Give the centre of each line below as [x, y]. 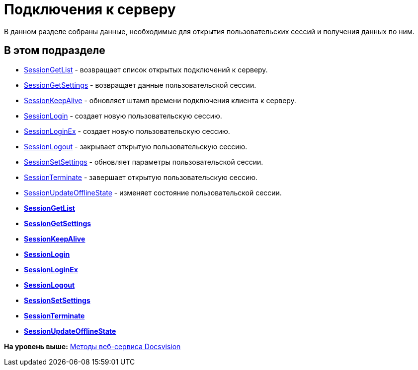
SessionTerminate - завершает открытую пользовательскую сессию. [141, 177]
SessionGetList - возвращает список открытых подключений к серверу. [146, 69]
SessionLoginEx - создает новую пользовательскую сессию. [127, 131]
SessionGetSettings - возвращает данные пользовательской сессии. [140, 85]
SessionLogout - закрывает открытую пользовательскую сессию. [136, 146]
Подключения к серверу [90, 9]
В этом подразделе [55, 51]
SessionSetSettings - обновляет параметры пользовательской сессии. [144, 162]
